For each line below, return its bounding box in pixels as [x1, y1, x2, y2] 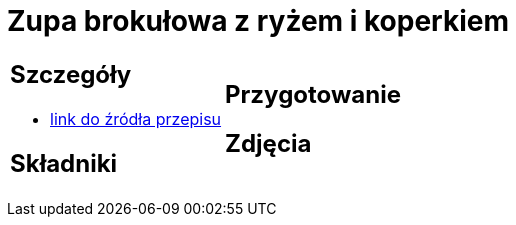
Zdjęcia [225, 128, 312, 158]
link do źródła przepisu [50, 108, 222, 129]
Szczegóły [10, 59, 132, 89]
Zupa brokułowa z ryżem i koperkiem [7, 4, 509, 38]
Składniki [10, 148, 118, 178]
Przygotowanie [225, 79, 401, 109]
